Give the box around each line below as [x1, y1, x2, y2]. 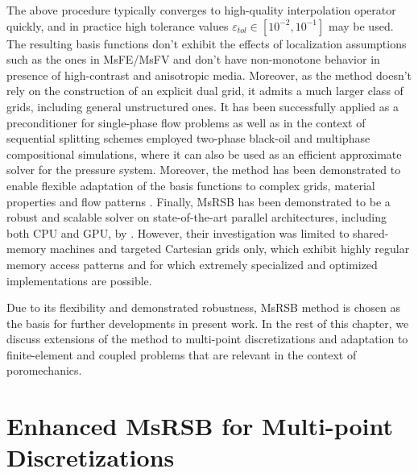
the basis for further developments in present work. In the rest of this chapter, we [6, 314, 409, 331]
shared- [353, 224, 389, 241]
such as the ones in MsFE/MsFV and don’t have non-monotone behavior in [6, 51, 380, 68]
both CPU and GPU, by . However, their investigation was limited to [6, 224, 350, 241]
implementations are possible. [6, 272, 152, 288]
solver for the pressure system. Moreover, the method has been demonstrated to [6, 161, 401, 178]
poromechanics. [6, 362, 82, 379]
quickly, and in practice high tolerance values [6, 17, 229, 34]
